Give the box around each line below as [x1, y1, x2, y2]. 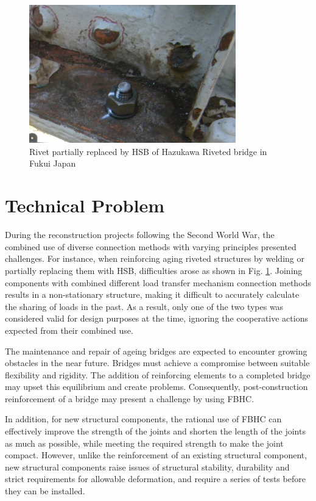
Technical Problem [5, 193, 164, 218]
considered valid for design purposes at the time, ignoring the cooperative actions [5, 312, 308, 325]
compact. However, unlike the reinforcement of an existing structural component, [5, 449, 307, 461]
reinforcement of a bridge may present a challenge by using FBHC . [5, 392, 255, 405]
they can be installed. [5, 485, 85, 497]
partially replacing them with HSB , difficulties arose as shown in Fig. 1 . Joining [5, 264, 303, 276]
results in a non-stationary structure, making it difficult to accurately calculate [5, 288, 300, 301]
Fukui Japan [29, 157, 76, 170]
